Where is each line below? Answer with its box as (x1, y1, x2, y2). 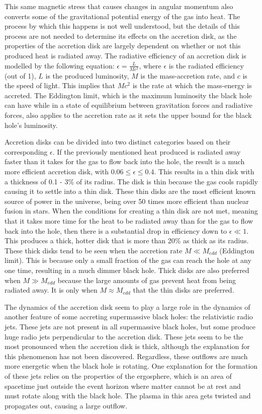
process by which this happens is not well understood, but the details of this (5, 21, 240, 31)
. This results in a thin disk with (154, 166, 254, 177)
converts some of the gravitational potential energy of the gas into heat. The (5, 11, 240, 21)
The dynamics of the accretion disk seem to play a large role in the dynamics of (5, 301, 250, 312)
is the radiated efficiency (168, 60, 244, 71)
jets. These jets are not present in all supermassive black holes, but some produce (5, 321, 255, 331)
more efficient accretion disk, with (5, 166, 109, 177)
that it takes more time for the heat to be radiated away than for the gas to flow (5, 216, 253, 226)
